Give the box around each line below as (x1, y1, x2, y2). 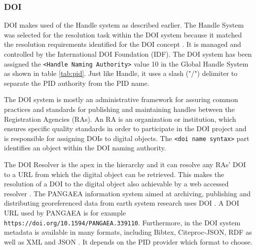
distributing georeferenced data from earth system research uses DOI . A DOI (4, 198, 239, 208)
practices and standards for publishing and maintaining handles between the (4, 104, 235, 114)
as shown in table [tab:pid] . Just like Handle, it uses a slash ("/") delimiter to (4, 68, 238, 78)
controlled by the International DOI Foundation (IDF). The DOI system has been (4, 49, 252, 59)
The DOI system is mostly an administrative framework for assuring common (4, 94, 238, 105)
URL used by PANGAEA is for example (4, 208, 126, 218)
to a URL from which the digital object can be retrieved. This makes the (4, 169, 224, 179)
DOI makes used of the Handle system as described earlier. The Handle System (4, 20, 244, 30)
